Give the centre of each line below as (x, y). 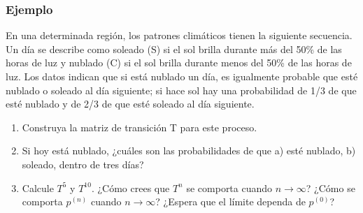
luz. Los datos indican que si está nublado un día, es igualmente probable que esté (182, 76)
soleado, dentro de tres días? (83, 164)
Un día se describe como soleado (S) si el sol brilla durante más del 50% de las (174, 49)
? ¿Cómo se (330, 188)
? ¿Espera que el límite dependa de (230, 201)
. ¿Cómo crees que (130, 188)
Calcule (38, 188)
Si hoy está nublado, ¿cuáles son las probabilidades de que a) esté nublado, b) (189, 150)
